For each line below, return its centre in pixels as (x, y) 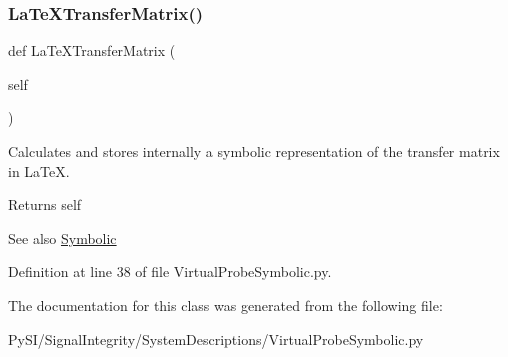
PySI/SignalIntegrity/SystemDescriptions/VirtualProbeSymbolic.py (216, 338)
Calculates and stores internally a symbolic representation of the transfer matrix (254, 151)
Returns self (45, 204)
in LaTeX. (39, 170)
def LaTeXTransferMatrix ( (92, 50)
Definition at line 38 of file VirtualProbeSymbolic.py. (170, 271)
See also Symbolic (62, 237)
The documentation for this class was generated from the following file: (225, 304)
